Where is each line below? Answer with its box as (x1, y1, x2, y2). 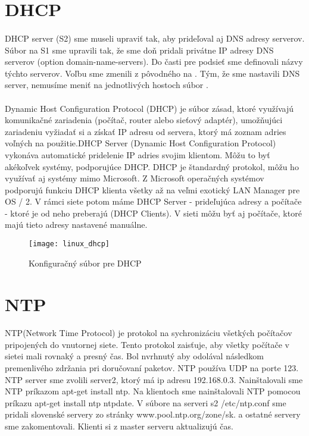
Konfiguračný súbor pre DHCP (29, 256, 142, 269)
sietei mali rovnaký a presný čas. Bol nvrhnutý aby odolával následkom (5, 350, 264, 362)
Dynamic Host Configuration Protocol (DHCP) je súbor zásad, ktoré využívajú (5, 102, 294, 114)
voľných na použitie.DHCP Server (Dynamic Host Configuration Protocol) (5, 137, 276, 149)
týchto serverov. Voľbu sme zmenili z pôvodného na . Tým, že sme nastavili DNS (5, 67, 300, 79)
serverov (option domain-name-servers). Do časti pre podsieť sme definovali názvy (5, 55, 303, 68)
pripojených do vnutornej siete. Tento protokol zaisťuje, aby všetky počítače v (5, 338, 289, 350)
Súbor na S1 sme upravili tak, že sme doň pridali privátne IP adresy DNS (5, 43, 274, 56)
